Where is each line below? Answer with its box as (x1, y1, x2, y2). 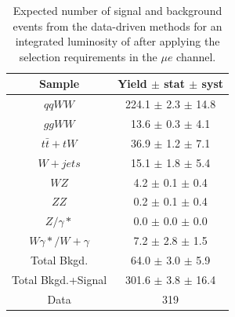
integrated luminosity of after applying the (15, 33, 220, 49)
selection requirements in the (19, 48, 157, 64)
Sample (39, 75, 80, 92)
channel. (176, 48, 216, 64)
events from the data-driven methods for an (13, 17, 222, 34)
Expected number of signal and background (13, 2, 222, 18)
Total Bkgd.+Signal (12, 271, 107, 287)
